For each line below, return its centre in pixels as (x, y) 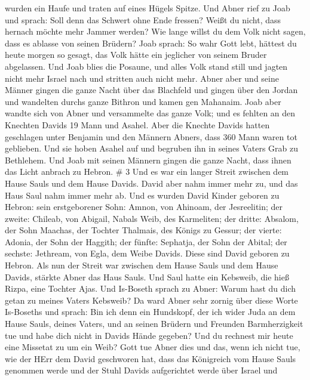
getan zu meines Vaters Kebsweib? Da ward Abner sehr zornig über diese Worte (151, 300)
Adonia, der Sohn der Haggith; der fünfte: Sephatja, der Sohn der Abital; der (146, 241)
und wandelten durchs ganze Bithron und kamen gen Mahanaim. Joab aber (143, 101)
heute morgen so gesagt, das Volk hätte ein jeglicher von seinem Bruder (136, 55)
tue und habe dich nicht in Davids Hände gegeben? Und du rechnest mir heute (149, 335)
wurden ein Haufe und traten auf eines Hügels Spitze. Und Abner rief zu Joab (148, 8)
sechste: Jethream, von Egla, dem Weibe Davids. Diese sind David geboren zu (147, 253)
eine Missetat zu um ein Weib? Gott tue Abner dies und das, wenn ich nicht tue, (153, 347)
